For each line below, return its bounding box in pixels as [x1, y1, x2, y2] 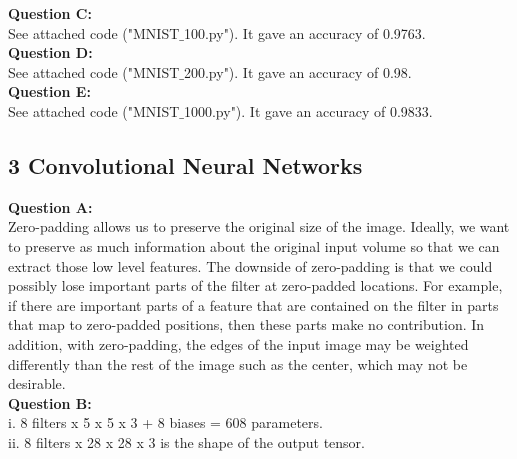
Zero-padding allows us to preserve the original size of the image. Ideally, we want [8, 216, 510, 237]
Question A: [8, 196, 93, 217]
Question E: [8, 81, 91, 102]
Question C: [8, 3, 92, 23]
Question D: [8, 42, 93, 63]
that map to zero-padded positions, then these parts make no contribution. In [8, 314, 485, 335]
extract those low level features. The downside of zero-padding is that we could [8, 255, 493, 276]
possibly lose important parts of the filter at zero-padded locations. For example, [8, 275, 503, 296]
